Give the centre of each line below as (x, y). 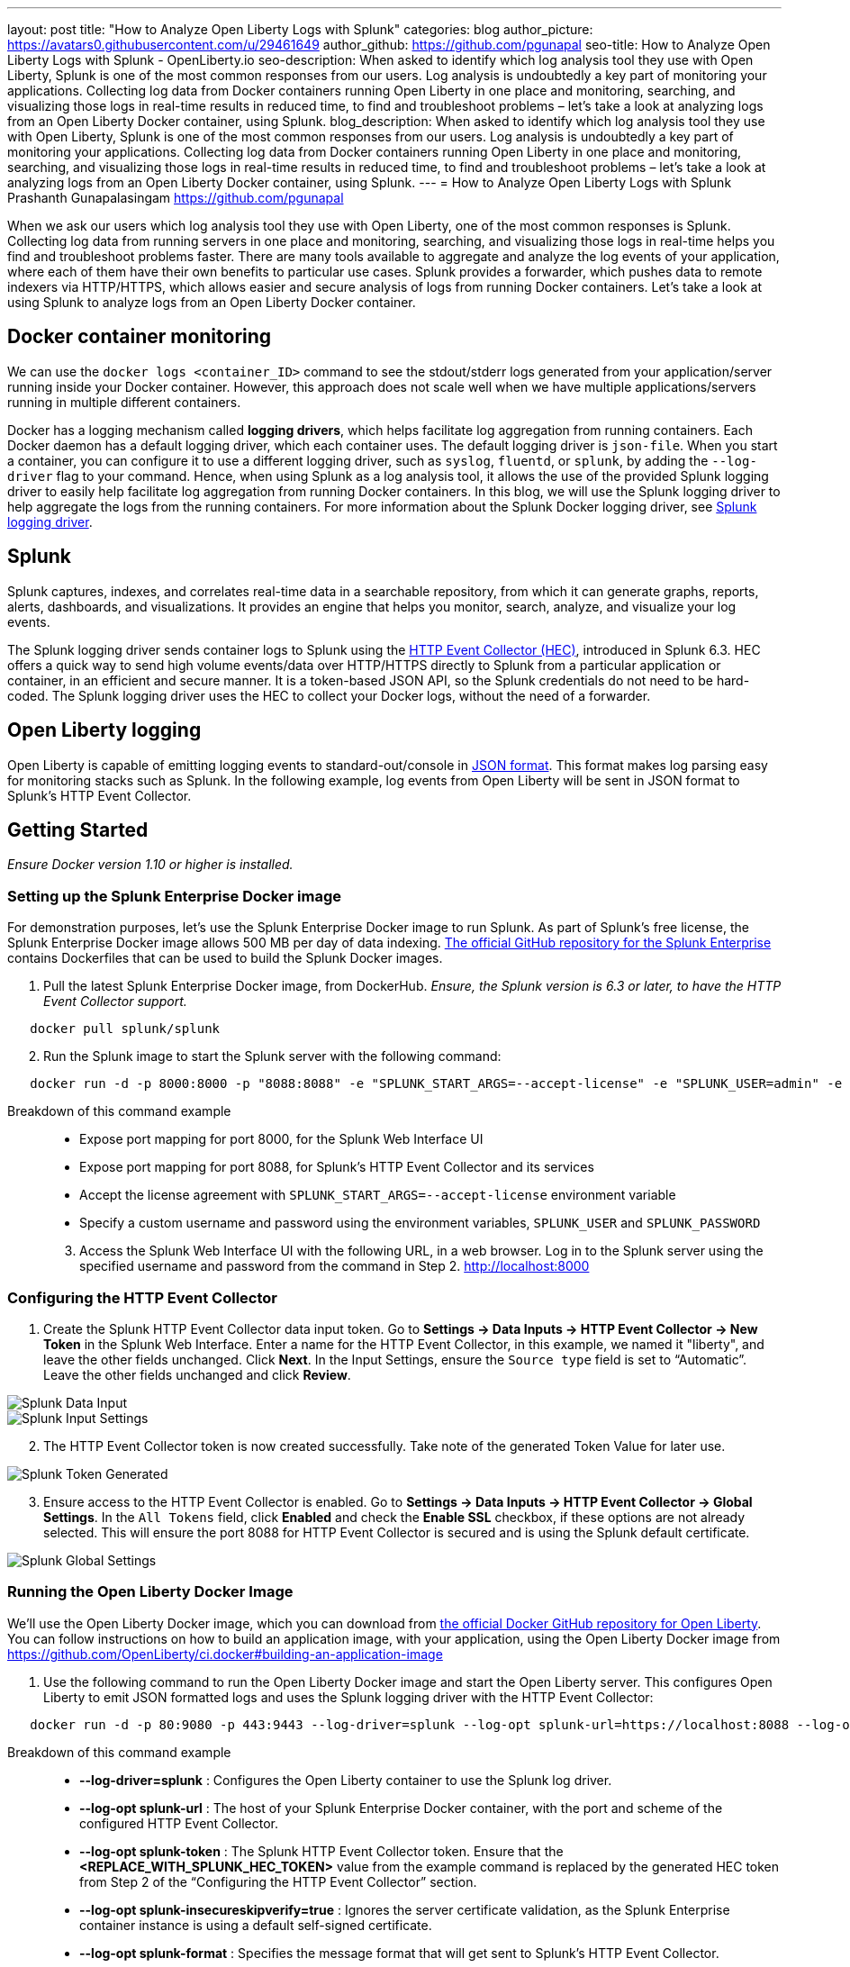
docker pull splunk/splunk (125, 1029)
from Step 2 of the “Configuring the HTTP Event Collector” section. (278, 1881)
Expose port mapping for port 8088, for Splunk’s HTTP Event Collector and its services (337, 1167)
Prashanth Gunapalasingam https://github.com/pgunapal (176, 198)
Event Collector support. (115, 1002)
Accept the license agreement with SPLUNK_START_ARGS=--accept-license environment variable (378, 1195)
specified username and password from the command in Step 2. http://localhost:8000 (335, 1266)
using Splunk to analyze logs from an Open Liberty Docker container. (212, 302)
